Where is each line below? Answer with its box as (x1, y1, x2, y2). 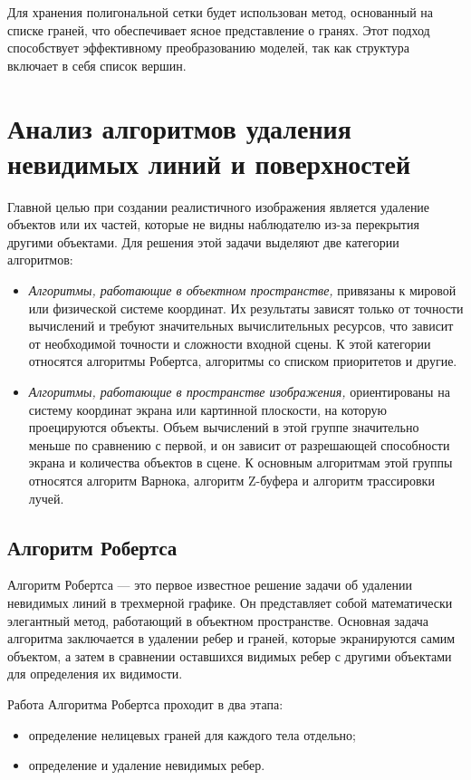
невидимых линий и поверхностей (7, 144, 411, 181)
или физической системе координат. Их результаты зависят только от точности (28, 298, 464, 317)
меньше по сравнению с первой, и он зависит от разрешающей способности (28, 435, 450, 454)
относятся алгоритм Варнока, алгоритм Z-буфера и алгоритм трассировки (28, 471, 435, 489)
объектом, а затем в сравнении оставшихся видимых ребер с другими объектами (7, 646, 452, 665)
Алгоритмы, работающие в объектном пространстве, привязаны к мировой (28, 281, 457, 300)
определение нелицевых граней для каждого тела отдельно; (28, 725, 357, 744)
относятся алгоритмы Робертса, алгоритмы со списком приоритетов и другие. (28, 351, 457, 371)
